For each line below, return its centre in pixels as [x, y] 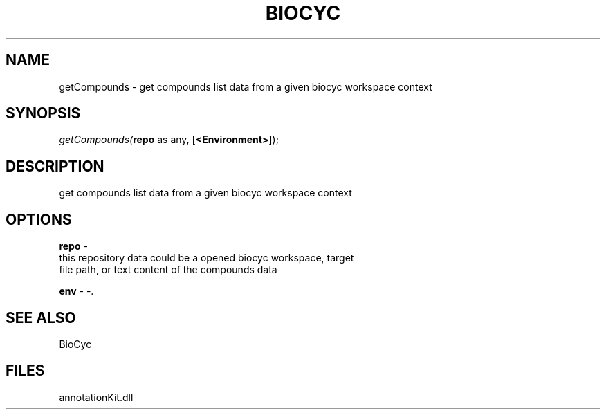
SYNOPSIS [43, 113]
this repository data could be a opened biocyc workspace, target [206, 258]
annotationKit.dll [96, 397]
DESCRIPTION [55, 166]
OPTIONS [39, 219]
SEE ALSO [41, 317]
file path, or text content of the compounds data [168, 270]
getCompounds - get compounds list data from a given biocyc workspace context [246, 86]
